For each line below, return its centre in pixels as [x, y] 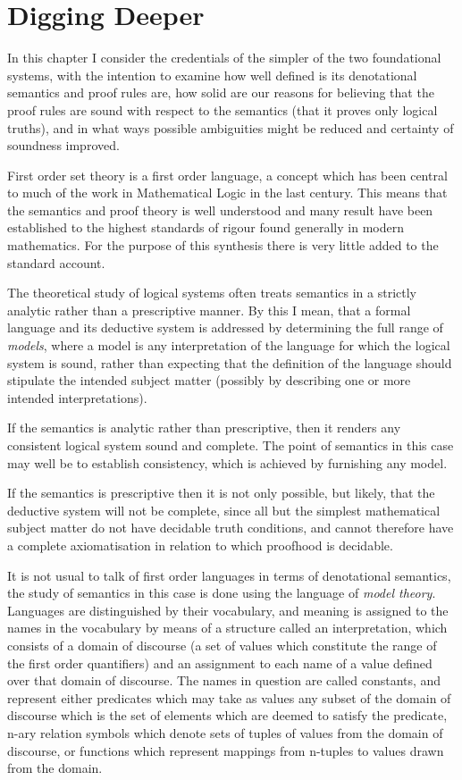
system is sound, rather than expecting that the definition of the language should [230, 362]
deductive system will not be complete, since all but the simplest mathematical [224, 510]
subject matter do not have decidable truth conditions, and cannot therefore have [231, 528]
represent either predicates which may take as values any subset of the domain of [229, 697]
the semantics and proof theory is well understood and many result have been [220, 210]
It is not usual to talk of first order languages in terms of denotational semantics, [229, 575]
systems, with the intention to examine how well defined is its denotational [212, 75]
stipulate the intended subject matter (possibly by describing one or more [209, 380]
